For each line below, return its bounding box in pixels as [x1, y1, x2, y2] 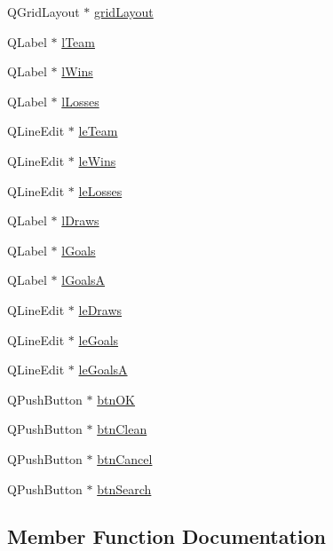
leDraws [78, 300, 123, 319]
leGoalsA [78, 360, 128, 379]
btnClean [97, 420, 147, 438]
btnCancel [97, 449, 153, 468]
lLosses [61, 91, 99, 110]
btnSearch [97, 479, 152, 498]
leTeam [78, 122, 118, 140]
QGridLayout [7, 3, 80, 20]
